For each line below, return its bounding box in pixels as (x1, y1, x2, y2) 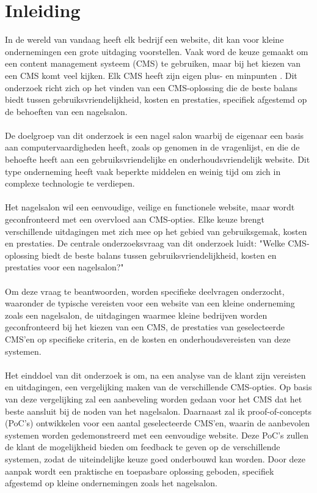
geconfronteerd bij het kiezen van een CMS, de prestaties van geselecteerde (5, 321, 285, 333)
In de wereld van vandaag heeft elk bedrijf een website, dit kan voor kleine (5, 33, 284, 46)
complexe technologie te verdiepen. (5, 177, 135, 190)
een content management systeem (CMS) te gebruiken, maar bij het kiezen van (5, 57, 301, 70)
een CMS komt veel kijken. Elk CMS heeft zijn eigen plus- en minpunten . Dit (5, 69, 297, 81)
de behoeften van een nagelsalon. (5, 105, 128, 117)
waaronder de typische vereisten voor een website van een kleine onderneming (5, 297, 295, 310)
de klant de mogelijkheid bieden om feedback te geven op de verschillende (5, 440, 280, 453)
